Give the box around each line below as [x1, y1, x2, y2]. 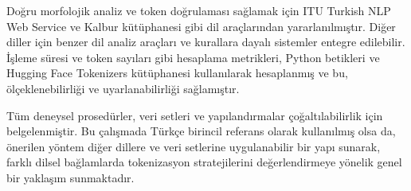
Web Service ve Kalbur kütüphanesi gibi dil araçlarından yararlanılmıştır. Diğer [6, 18, 396, 34]
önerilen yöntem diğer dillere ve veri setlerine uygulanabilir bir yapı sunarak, [6, 138, 381, 154]
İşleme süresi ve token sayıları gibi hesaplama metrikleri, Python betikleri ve [6, 49, 380, 65]
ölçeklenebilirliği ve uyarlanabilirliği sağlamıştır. [6, 80, 240, 96]
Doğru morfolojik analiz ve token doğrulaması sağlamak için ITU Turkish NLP [6, 2, 391, 18]
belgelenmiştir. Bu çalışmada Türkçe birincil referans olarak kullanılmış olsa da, [6, 123, 396, 139]
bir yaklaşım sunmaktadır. [6, 169, 135, 185]
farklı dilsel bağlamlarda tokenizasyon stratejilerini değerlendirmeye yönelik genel [6, 154, 402, 170]
